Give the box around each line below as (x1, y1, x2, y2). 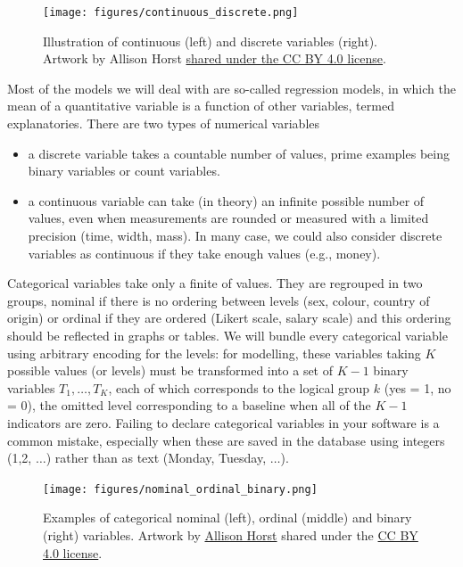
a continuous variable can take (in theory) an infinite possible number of (28, 191, 425, 210)
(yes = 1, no (384, 378, 451, 397)
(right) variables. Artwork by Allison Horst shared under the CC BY (43, 525, 418, 544)
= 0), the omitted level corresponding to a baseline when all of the (7, 396, 371, 415)
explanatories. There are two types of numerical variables (7, 114, 320, 133)
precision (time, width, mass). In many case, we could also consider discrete (28, 226, 442, 244)
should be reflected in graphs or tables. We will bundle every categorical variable (7, 325, 448, 344)
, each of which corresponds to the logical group (108, 378, 370, 397)
